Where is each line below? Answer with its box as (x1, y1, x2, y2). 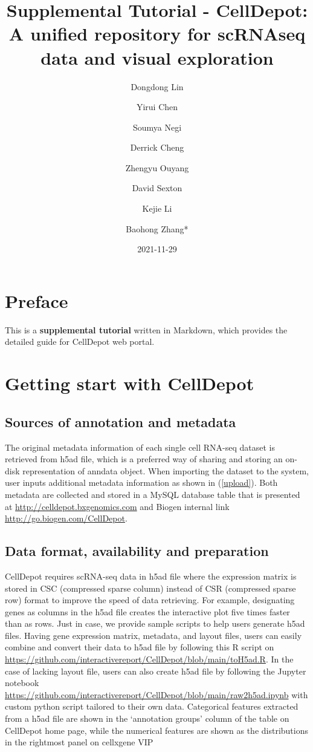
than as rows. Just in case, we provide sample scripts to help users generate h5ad (5, 617, 305, 630)
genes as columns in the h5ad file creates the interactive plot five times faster (5, 605, 290, 618)
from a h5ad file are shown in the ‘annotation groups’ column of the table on (5, 712, 289, 725)
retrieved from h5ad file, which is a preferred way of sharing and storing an (5, 453, 283, 465)
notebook (5, 676, 39, 689)
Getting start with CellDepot (5, 371, 254, 396)
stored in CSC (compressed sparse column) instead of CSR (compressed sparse (5, 581, 296, 594)
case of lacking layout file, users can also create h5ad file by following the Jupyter (5, 664, 306, 677)
